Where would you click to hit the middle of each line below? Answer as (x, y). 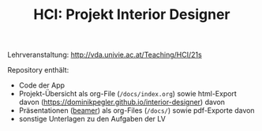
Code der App (41, 85)
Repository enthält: (38, 70)
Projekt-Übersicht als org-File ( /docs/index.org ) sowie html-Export (128, 94)
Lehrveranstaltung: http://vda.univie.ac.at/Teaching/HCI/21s (105, 55)
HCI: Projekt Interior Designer (132, 15)
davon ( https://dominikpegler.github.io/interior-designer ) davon (122, 102)
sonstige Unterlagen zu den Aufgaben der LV (92, 119)
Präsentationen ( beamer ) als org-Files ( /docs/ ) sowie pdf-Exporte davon (137, 110)
